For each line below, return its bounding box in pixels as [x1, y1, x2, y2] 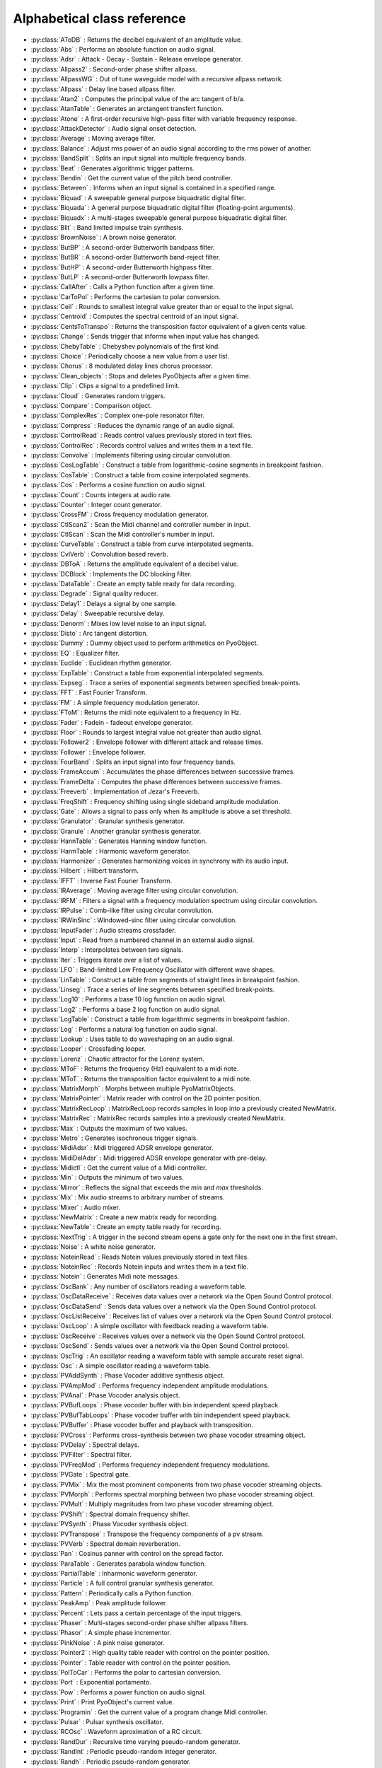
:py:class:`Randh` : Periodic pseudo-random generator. [30, 1757, 191, 1766]
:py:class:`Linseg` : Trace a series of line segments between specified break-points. [30, 985, 275, 994]
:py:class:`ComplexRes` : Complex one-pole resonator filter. [30, 411, 205, 420]
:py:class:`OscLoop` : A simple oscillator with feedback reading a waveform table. [30, 1322, 269, 1330]
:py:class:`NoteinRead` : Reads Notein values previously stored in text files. [30, 1252, 249, 1261]
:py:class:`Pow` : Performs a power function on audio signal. [30, 1687, 207, 1697]
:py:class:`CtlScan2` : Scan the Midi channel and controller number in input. [30, 520, 251, 528]
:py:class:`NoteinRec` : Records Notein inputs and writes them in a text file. [30, 1262, 249, 1271]
